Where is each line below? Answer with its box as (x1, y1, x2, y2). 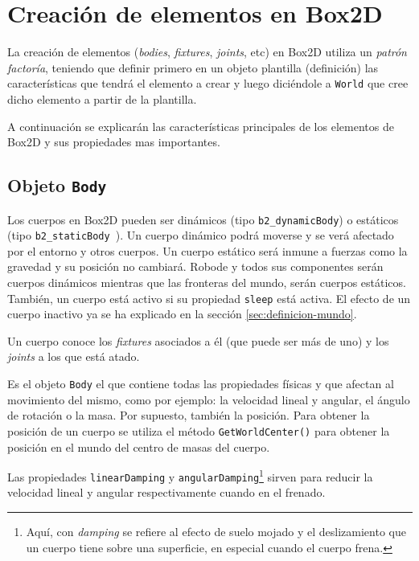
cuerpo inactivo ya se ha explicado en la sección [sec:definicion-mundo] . (7, 305, 357, 322)
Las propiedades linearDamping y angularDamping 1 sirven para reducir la (7, 466, 373, 485)
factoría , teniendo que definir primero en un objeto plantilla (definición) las (7, 59, 379, 76)
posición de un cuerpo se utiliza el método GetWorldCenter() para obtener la (7, 422, 390, 439)
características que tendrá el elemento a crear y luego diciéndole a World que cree (7, 75, 409, 92)
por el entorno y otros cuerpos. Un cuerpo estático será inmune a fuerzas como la (7, 242, 408, 259)
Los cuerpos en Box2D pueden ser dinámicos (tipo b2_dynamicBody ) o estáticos (7, 211, 399, 227)
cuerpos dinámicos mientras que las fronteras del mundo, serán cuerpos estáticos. (7, 274, 406, 291)
